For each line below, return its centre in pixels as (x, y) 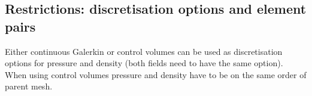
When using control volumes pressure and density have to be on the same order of (156, 74)
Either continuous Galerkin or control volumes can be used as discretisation (144, 51)
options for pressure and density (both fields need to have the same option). (144, 63)
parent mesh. (29, 86)
